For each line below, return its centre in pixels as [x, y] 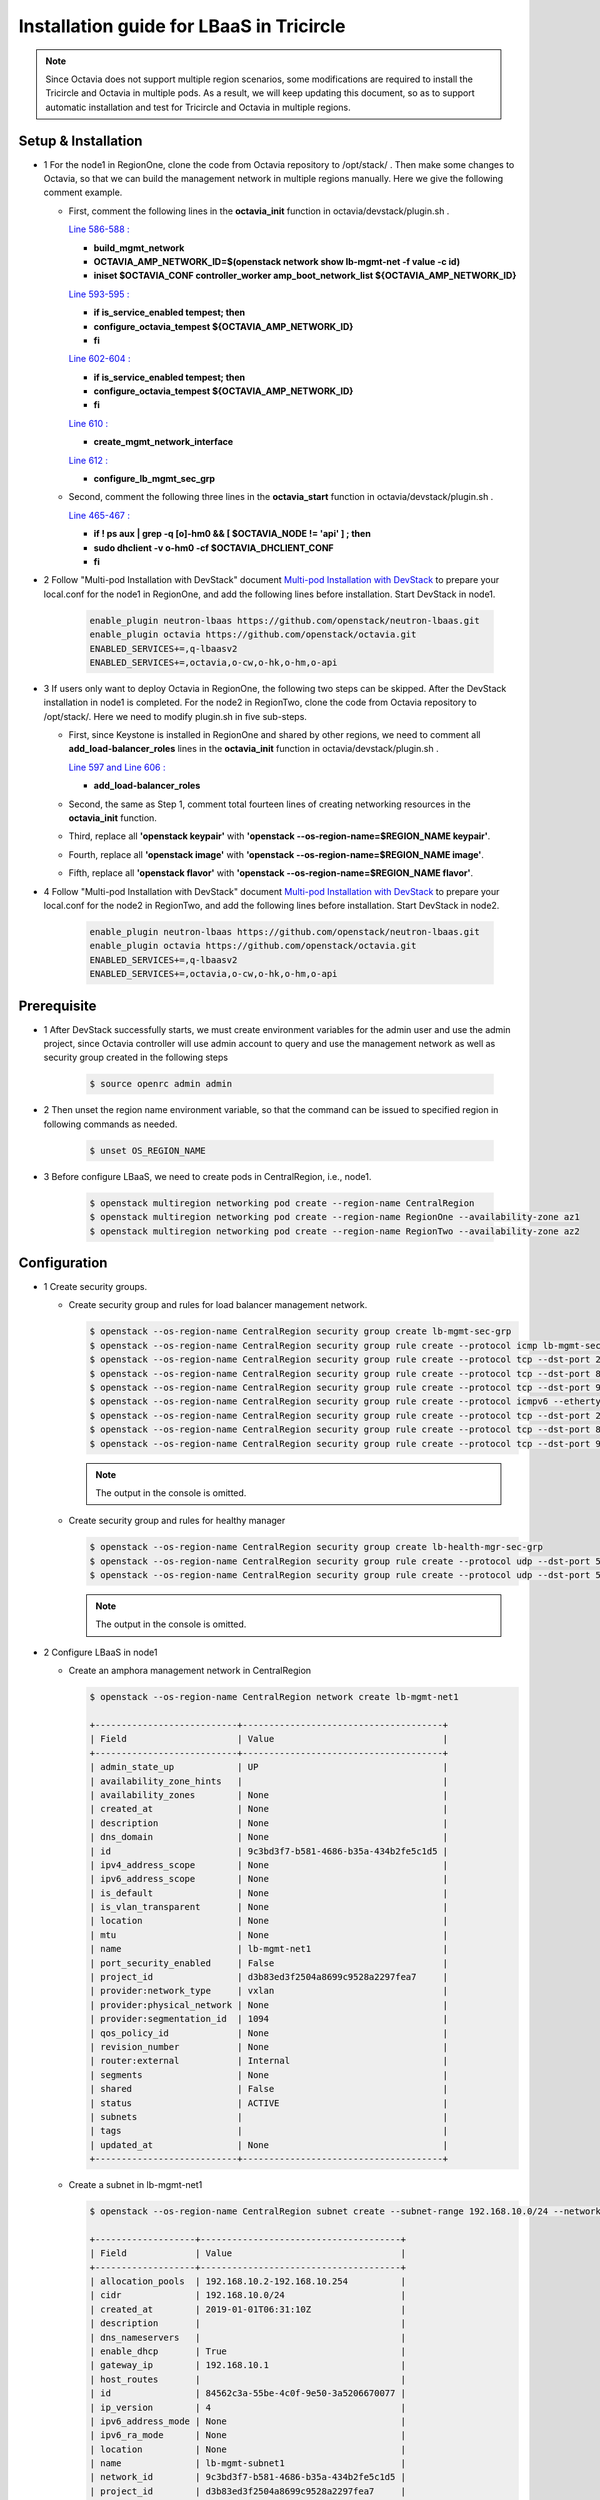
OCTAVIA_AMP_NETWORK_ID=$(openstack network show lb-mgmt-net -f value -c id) [276, 261]
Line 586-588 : [99, 229]
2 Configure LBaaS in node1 [100, 1652]
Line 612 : [88, 460]
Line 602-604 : [99, 359]
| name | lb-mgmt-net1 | [269, 1949]
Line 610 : [88, 423]
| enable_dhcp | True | [248, 2351]
